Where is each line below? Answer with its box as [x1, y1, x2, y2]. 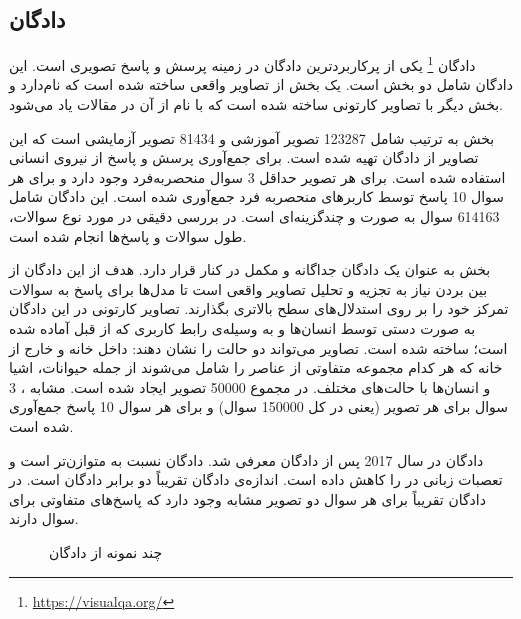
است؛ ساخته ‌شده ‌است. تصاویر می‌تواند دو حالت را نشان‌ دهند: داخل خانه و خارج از [9, 337, 508, 358]
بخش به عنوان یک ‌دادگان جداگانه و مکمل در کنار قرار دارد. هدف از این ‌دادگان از [9, 259, 491, 280]
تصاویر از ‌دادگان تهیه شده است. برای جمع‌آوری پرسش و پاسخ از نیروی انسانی [9, 147, 479, 168]
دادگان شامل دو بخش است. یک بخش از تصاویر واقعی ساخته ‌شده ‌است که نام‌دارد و [9, 74, 513, 95]
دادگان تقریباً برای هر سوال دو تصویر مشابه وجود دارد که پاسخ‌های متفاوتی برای [9, 488, 486, 509]
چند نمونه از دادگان [49, 541, 163, 562]
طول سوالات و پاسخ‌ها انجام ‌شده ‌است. [9, 225, 247, 246]
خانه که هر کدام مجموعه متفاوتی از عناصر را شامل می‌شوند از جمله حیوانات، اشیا [9, 357, 503, 378]
